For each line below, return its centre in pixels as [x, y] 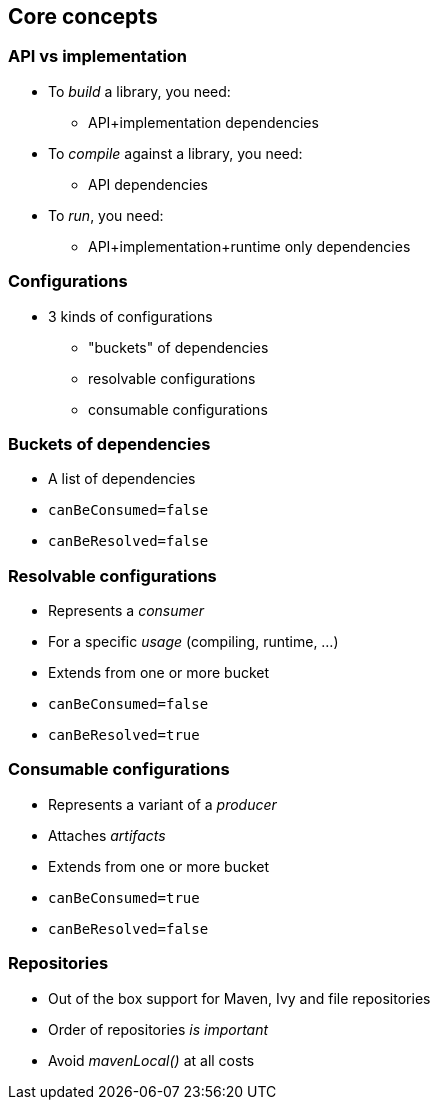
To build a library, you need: [139, 91]
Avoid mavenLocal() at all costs [151, 1060]
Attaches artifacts [107, 835]
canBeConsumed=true [124, 897]
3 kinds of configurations [130, 316]
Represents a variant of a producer [162, 804]
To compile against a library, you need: [175, 153]
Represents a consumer [126, 611]
